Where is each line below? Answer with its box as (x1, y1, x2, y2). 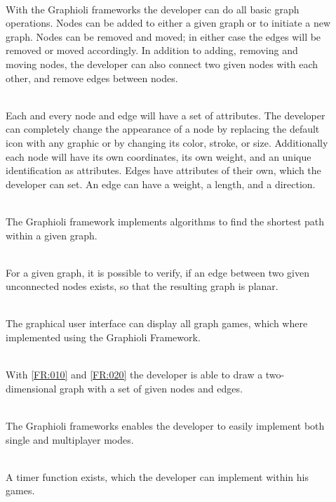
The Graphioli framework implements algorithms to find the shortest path (6, 213, 325, 228)
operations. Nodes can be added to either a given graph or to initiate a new (6, 15, 331, 30)
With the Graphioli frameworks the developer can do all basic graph (6, 1, 300, 16)
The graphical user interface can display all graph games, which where (6, 316, 308, 331)
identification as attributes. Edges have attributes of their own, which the (6, 163, 321, 178)
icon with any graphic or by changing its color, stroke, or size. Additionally (6, 135, 328, 150)
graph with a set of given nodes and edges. (60, 381, 243, 395)
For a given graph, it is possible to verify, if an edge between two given (6, 265, 309, 279)
